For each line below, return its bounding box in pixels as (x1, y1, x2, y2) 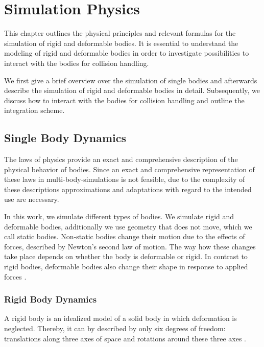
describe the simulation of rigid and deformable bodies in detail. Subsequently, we (4, 85, 260, 96)
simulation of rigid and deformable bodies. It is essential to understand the (4, 37, 238, 48)
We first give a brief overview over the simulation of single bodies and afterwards (4, 75, 257, 85)
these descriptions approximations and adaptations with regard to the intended (4, 183, 252, 194)
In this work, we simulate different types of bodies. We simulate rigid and (4, 211, 234, 222)
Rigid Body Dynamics (4, 293, 97, 306)
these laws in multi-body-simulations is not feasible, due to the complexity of (4, 174, 245, 184)
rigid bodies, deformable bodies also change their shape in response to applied (4, 261, 248, 272)
